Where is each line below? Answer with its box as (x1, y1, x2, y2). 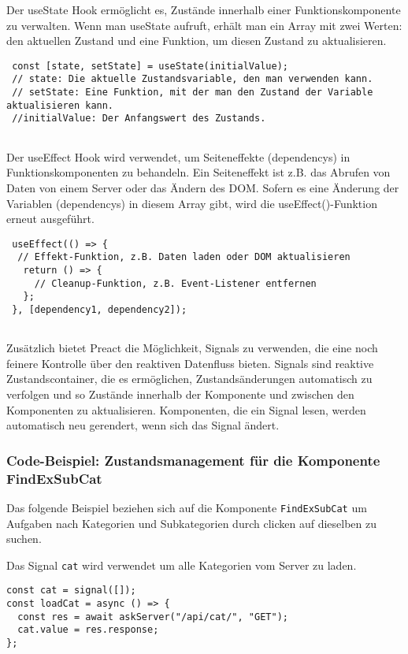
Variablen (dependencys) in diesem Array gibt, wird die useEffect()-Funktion (6, 195, 377, 211)
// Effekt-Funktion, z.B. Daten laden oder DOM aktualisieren (17, 251, 351, 263)
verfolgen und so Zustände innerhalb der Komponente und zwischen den (6, 386, 354, 403)
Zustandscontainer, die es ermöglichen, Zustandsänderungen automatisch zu (6, 370, 373, 387)
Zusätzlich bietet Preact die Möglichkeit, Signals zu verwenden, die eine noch (6, 340, 378, 356)
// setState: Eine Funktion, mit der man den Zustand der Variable (12, 87, 373, 98)
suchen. (6, 530, 42, 547)
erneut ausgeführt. (6, 210, 95, 227)
